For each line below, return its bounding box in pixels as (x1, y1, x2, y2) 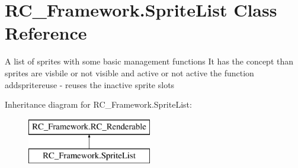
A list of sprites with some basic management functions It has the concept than (5, 55, 294, 67)
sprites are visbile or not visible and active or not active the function (5, 66, 254, 79)
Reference (5, 21, 87, 45)
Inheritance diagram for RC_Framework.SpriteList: (5, 98, 192, 111)
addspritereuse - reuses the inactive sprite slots (5, 78, 175, 91)
